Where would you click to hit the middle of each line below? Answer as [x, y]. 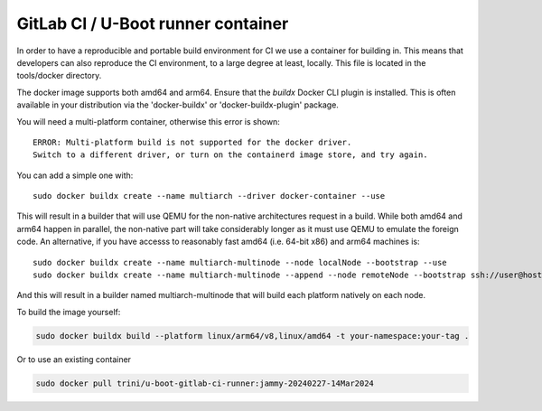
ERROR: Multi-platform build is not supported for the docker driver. [192, 142]
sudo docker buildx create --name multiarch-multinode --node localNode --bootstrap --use [240, 262]
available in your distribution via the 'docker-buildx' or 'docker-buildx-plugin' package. [178, 105]
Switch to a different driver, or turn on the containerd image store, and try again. [230, 155]
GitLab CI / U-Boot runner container [153, 23]
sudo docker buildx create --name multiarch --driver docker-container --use [209, 196]
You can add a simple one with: [75, 175]
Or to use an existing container [74, 359]
